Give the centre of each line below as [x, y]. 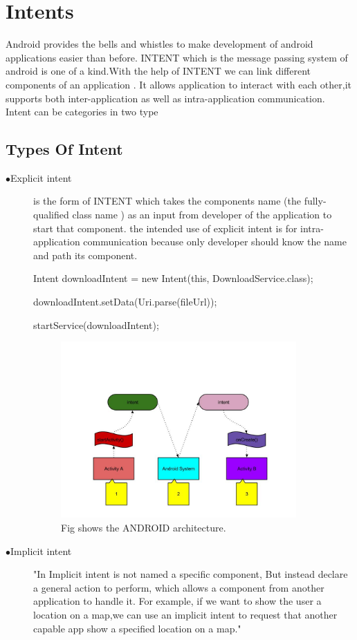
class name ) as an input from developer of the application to [202, 215]
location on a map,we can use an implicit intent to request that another [185, 614]
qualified [51, 215]
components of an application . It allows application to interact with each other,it [178, 84]
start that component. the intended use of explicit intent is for [165, 228]
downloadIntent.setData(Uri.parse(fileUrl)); [125, 302]
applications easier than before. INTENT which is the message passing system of [177, 57]
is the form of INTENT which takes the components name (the [167, 201]
